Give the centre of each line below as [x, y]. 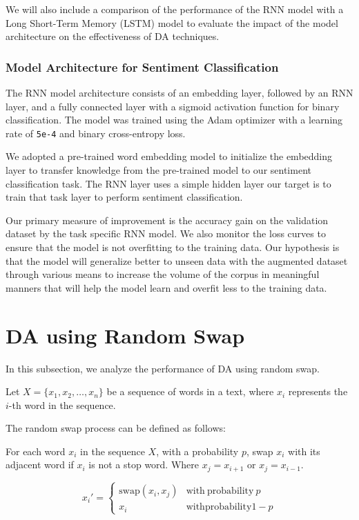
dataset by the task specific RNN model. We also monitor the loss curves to [166, 233]
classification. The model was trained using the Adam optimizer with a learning [174, 120]
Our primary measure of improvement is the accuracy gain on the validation [167, 220]
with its [304, 451]
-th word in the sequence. [62, 404]
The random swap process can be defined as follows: [116, 428]
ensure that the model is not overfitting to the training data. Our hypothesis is [173, 247]
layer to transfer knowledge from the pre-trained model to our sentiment [158, 170]
